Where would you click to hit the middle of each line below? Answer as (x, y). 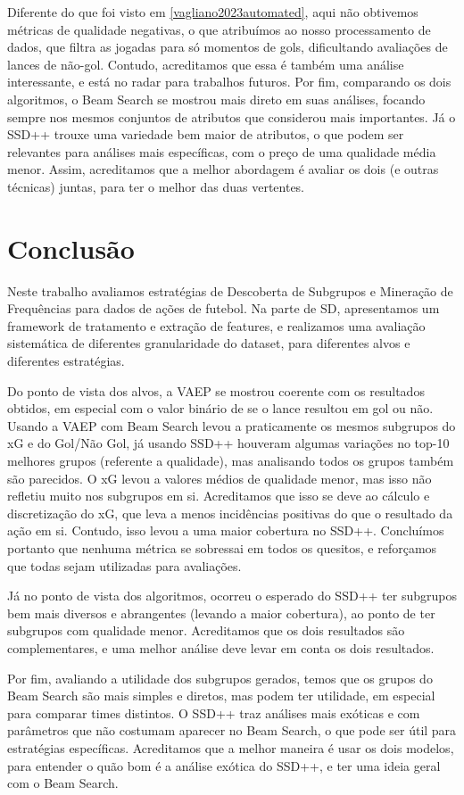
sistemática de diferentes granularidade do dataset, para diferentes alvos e (209, 343)
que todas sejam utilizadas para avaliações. (124, 565)
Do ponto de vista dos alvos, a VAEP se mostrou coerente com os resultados (216, 390)
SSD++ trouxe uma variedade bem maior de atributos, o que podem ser (206, 134)
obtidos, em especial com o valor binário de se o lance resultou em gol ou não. (220, 408)
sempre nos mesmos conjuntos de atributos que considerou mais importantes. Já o (232, 116)
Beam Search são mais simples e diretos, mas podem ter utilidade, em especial (221, 696)
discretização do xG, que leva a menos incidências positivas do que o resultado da (230, 513)
